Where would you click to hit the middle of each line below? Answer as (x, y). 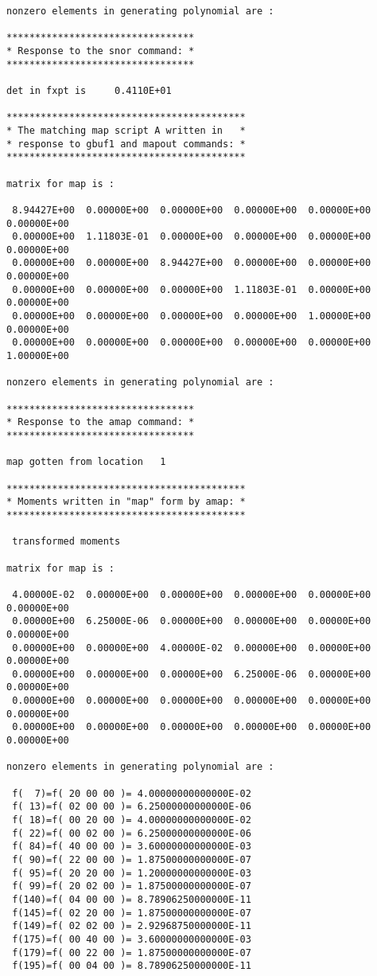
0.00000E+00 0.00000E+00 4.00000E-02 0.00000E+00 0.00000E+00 (192, 648)
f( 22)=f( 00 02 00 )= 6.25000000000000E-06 (132, 833)
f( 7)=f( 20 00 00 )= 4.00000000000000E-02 (132, 793)
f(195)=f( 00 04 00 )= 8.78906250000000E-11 (132, 966)
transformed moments (66, 542)
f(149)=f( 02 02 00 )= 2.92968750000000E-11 (132, 926)
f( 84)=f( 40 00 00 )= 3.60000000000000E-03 (132, 847)
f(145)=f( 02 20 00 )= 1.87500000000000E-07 (132, 913)
